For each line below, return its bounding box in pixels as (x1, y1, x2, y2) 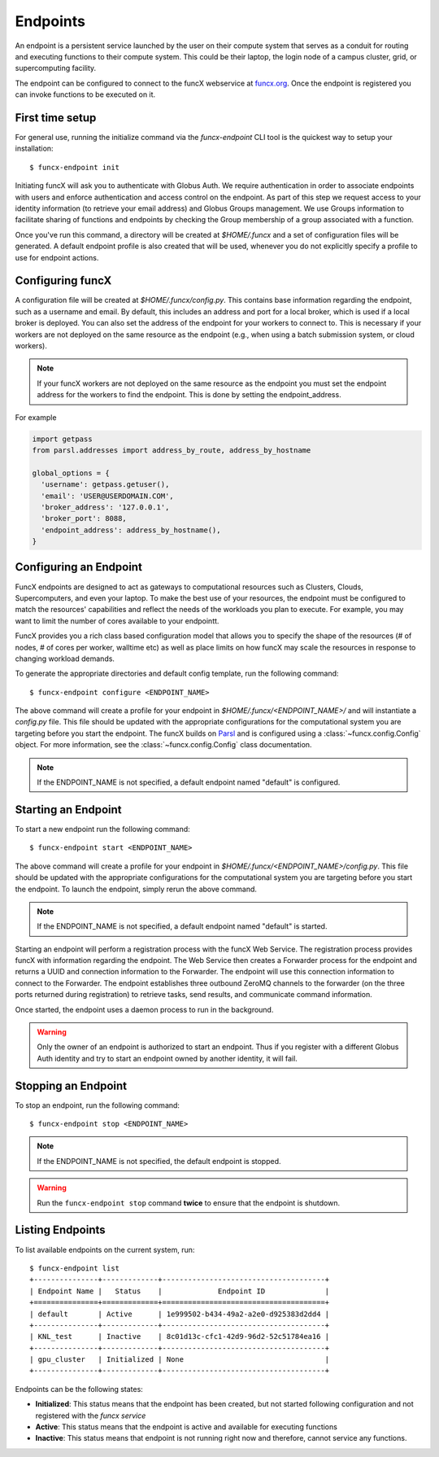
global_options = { (32, 468, 110, 478)
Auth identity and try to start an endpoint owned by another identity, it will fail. (37, 1053, 298, 1063)
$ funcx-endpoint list (29, 1263, 120, 1273)
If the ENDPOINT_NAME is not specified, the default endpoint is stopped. (37, 1156, 281, 1166)
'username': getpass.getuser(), (41, 480, 170, 489)
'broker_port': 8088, (41, 514, 128, 523)
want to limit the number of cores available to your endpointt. (15, 615, 219, 626)
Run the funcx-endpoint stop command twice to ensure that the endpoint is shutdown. (37, 1197, 341, 1208)
